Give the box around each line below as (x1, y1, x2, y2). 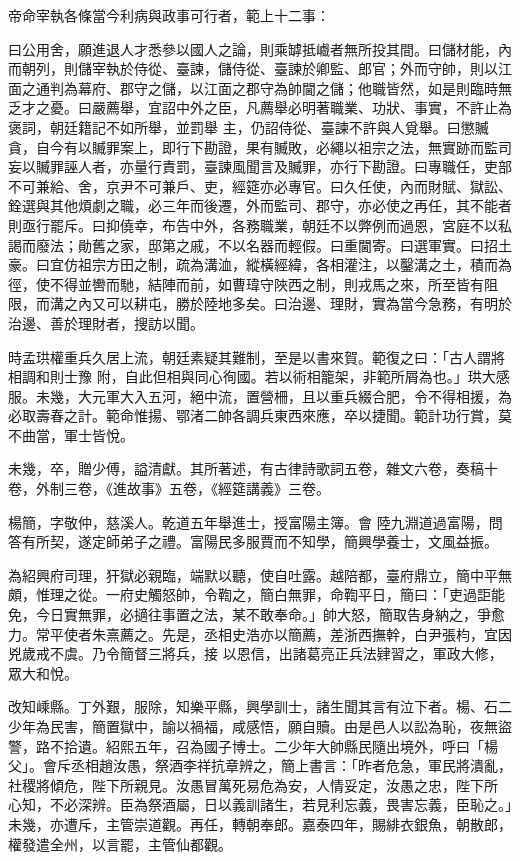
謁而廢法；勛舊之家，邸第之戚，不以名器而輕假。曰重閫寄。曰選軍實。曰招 (8, 234, 498, 255)
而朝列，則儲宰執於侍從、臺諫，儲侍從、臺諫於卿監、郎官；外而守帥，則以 (8, 58, 498, 79)
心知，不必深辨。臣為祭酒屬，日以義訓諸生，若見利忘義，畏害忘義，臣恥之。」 (8, 794, 512, 815)
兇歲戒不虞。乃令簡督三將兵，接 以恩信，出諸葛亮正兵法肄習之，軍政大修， (8, 643, 503, 664)
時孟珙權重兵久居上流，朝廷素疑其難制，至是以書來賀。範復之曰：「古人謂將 (8, 346, 505, 367)
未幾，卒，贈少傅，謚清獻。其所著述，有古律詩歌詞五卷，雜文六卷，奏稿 (8, 458, 484, 479)
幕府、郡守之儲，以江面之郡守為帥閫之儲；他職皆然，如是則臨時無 (77, 77, 512, 98)
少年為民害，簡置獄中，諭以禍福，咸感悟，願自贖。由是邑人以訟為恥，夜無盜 (8, 716, 512, 736)
